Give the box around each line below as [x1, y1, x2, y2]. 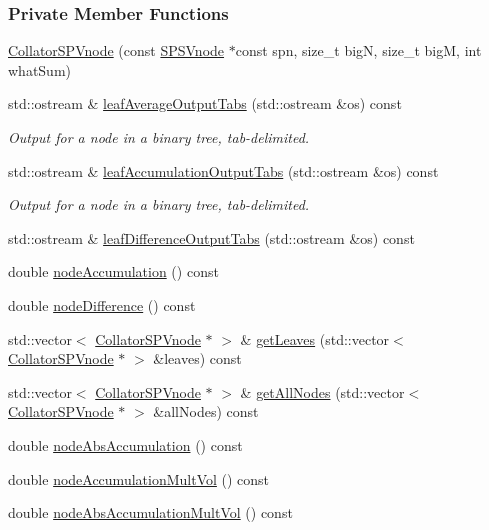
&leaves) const [153, 348, 242, 369]
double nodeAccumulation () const [8, 261, 219, 282]
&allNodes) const [153, 401, 259, 422]
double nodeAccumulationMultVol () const [8, 468, 270, 489]
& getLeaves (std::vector [240, 328, 390, 349]
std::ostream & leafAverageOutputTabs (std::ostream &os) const [8, 93, 402, 114]
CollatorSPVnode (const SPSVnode [8, 40, 225, 61]
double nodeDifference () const [8, 294, 196, 315]
